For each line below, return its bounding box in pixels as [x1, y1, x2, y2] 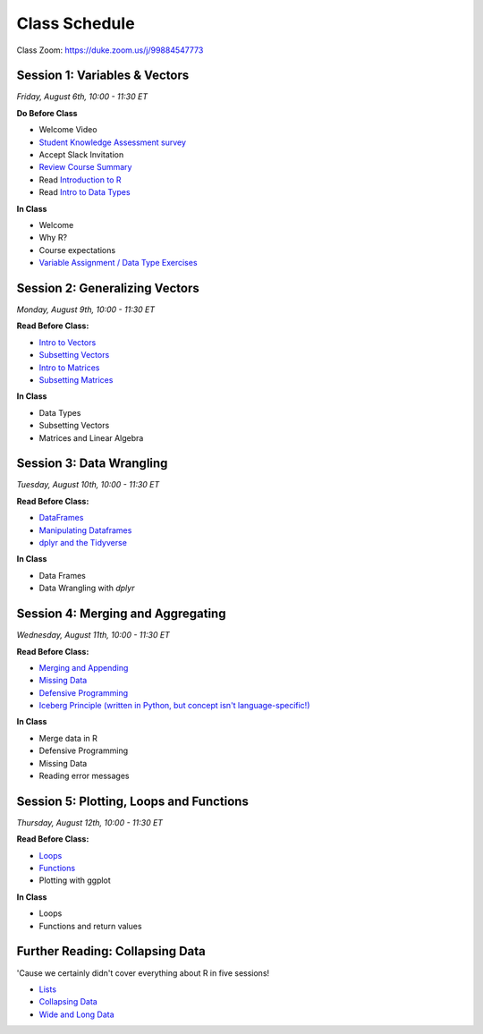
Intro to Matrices [38, 362, 100, 373]
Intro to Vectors [38, 336, 97, 348]
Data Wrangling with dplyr [38, 582, 135, 594]
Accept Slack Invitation [38, 149, 124, 160]
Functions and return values [38, 920, 142, 931]
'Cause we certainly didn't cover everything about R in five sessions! [16, 967, 270, 979]
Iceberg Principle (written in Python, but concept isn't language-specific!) [38, 700, 310, 711]
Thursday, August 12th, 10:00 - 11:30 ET [16, 817, 164, 827]
